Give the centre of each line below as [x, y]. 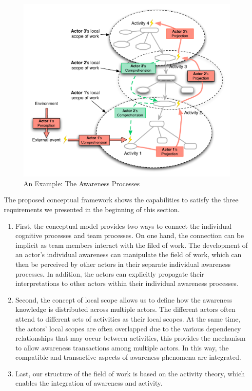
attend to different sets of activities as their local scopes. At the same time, [128, 318]
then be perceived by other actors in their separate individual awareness [123, 264]
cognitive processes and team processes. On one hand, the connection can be [130, 235]
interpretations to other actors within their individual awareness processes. [127, 283]
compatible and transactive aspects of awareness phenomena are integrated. [128, 357]
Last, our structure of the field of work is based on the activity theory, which [130, 373]
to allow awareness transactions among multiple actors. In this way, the [122, 347]
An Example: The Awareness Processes [82, 183]
